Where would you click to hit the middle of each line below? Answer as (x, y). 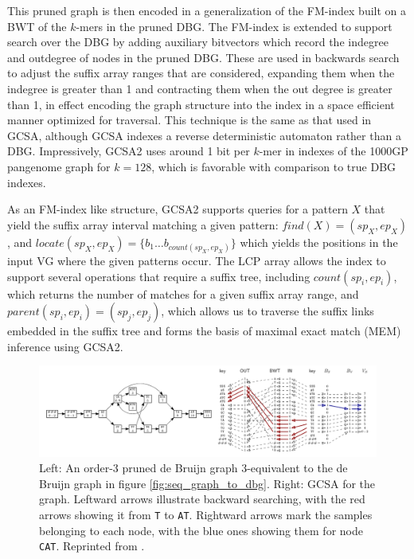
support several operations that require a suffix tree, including (159, 276)
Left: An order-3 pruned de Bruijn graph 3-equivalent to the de (193, 468)
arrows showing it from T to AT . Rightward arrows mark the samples (206, 514)
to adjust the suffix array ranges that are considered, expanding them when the (201, 73)
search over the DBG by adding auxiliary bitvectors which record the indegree (198, 42)
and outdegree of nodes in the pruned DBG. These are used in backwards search (203, 57)
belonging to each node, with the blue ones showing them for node (201, 530)
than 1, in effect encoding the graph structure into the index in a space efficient (201, 104)
